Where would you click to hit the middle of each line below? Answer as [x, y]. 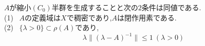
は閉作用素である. [147, 17]
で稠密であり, [89, 17]
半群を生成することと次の [95, 7]
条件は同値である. [171, 7]
